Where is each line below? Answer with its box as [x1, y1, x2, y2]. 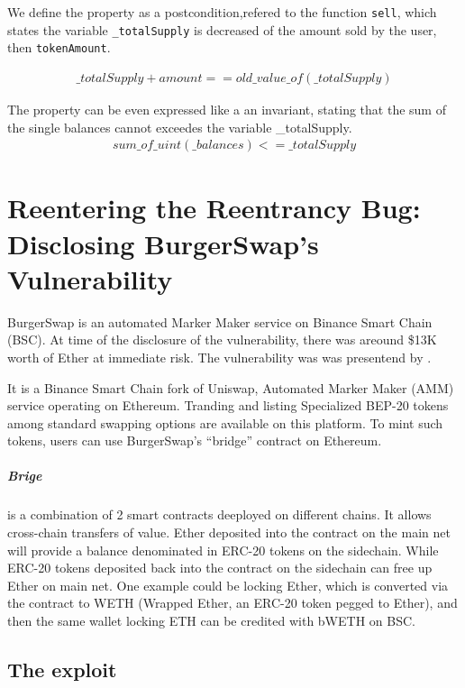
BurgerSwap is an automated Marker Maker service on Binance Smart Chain [7, 312, 433, 331]
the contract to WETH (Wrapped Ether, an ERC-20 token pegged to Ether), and [7, 593, 458, 612]
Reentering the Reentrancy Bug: [7, 189, 421, 226]
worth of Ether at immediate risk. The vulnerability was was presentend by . [7, 347, 432, 366]
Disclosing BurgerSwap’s [7, 225, 319, 261]
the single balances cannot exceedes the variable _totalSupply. [7, 117, 352, 136]
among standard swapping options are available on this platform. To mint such [7, 413, 443, 432]
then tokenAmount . [7, 38, 111, 57]
